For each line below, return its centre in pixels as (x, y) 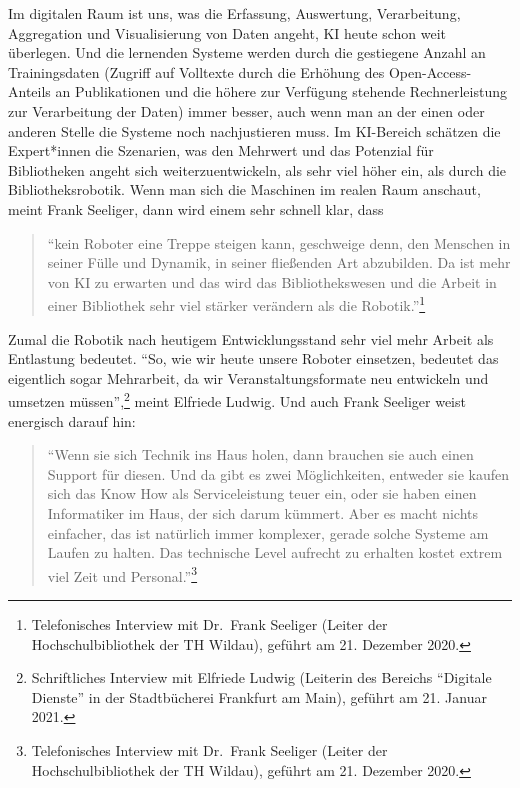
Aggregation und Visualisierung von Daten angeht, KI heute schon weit (227, 32)
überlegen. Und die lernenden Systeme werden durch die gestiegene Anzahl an (247, 52)
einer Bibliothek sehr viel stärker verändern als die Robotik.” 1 (236, 303)
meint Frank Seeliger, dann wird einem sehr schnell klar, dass (196, 208)
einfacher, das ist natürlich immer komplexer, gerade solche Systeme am (268, 532)
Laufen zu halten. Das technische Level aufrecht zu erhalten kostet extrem (275, 552)
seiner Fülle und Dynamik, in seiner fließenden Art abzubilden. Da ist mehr (279, 262)
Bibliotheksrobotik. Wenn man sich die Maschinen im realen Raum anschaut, (244, 189)
